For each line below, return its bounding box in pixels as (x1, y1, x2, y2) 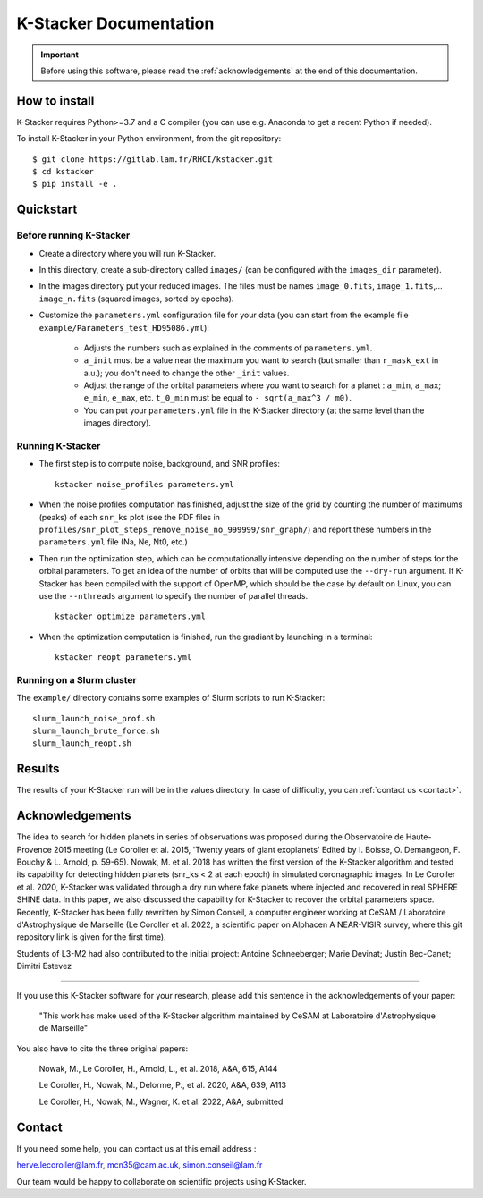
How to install (16, 93, 95, 108)
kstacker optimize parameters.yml (55, 612, 206, 621)
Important (40, 49, 80, 60)
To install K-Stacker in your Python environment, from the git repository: (16, 133, 282, 144)
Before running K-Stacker (16, 229, 131, 241)
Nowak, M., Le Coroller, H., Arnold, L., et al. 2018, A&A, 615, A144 (38, 1064, 278, 1075)
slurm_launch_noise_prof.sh (32, 713, 156, 723)
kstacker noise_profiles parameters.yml (55, 479, 234, 489)
